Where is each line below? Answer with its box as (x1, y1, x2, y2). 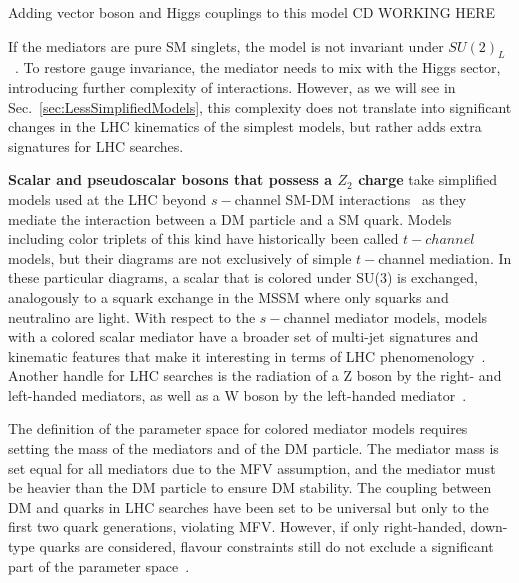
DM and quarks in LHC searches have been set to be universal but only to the (8, 496, 489, 517)
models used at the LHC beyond (8, 188, 207, 209)
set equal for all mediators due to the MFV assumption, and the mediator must (8, 457, 496, 478)
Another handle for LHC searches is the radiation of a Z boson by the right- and (8, 365, 502, 386)
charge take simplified (358, 169, 498, 190)
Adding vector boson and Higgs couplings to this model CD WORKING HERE (8, 2, 496, 22)
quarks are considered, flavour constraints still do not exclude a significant (39, 536, 494, 557)
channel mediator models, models (283, 306, 488, 327)
